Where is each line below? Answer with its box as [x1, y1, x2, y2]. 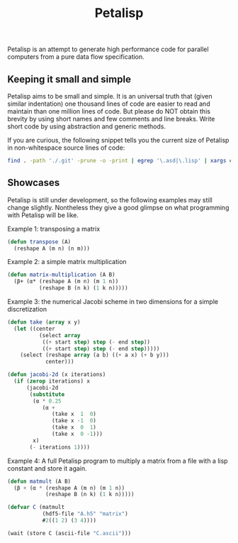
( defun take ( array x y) [7, 319, 81, 326]
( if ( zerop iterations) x [13, 378, 91, 385]
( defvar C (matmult [7, 504, 65, 511]
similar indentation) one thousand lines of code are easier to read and [7, 99, 210, 108]
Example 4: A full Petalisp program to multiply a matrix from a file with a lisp [7, 456, 228, 465]
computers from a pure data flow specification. [7, 53, 145, 61]
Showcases [7, 177, 60, 189]
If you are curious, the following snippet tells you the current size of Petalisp [7, 136, 229, 144]
